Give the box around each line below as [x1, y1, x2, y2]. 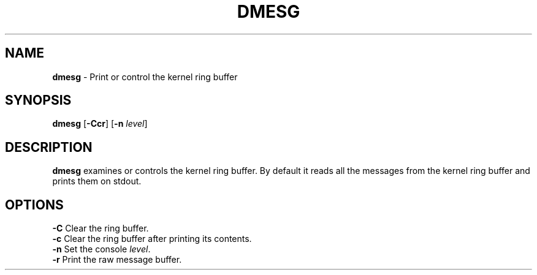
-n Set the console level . [52, 244, 151, 255]
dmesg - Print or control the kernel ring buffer [52, 71, 238, 82]
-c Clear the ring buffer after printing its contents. [52, 233, 252, 244]
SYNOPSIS [5, 92, 72, 108]
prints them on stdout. [52, 176, 142, 187]
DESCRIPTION [5, 139, 93, 155]
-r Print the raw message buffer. [52, 254, 182, 265]
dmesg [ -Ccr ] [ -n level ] [52, 118, 148, 129]
